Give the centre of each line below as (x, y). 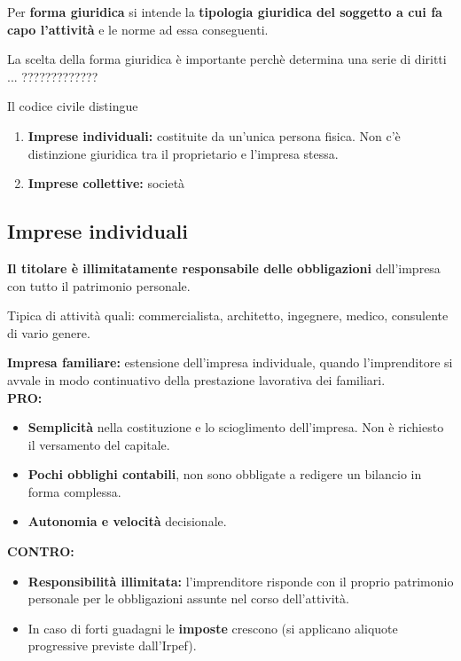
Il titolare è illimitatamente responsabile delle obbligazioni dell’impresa (224, 268)
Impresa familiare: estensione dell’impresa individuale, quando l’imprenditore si (230, 362)
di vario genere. (49, 332)
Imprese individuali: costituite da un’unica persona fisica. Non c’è (214, 135)
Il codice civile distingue (73, 106)
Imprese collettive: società (106, 183)
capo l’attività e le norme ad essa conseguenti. (138, 29)
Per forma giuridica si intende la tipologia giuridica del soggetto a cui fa (225, 12)
